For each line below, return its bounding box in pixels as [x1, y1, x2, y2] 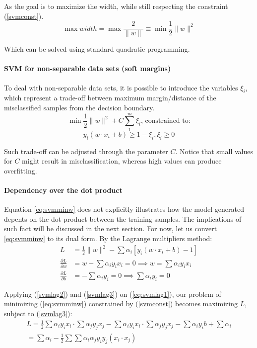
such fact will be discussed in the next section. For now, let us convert [4, 223, 217, 234]
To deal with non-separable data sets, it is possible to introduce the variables [4, 82, 238, 92]
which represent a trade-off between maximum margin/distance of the [4, 92, 216, 103]
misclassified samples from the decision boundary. [4, 102, 155, 113]
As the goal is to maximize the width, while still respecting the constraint [4, 1, 228, 11]
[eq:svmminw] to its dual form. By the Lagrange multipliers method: [4, 233, 212, 243]
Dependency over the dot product [4, 184, 123, 195]
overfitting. [4, 165, 37, 175]
